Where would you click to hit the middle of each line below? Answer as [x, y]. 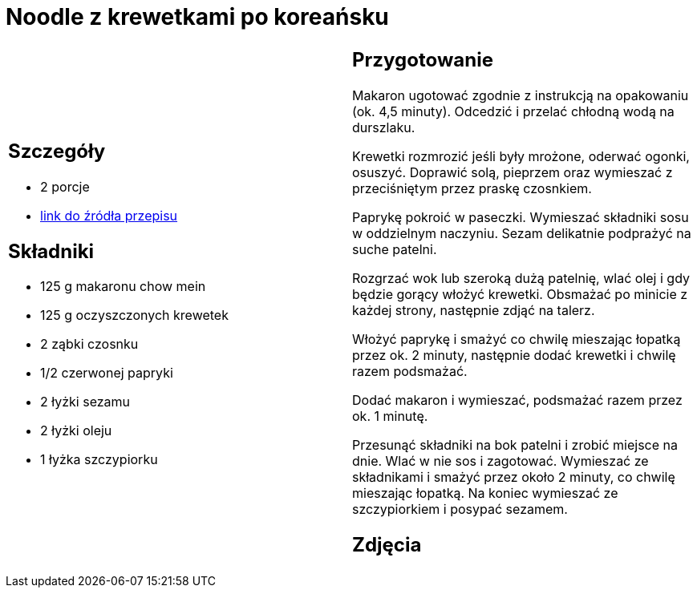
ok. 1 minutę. [390, 416]
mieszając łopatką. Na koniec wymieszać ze [485, 493]
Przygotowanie [423, 59]
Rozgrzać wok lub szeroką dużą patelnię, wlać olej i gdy [521, 278]
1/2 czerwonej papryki [107, 373]
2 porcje [65, 186]
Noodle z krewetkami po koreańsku [197, 17]
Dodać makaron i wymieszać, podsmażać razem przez [517, 400]
